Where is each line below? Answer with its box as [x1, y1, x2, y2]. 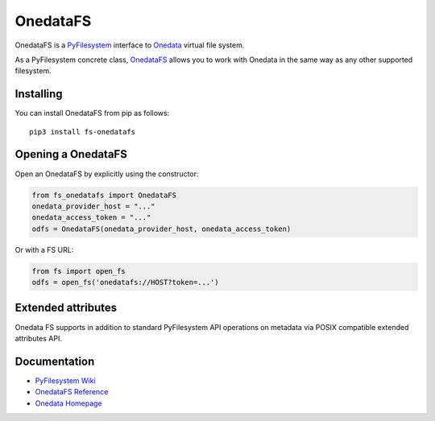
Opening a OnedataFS [14, 147, 128, 161]
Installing [14, 87, 64, 101]
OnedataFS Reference [35, 387, 109, 397]
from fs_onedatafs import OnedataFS [31, 190, 177, 200]
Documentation [14, 354, 95, 368]
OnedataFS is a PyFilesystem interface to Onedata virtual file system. [14, 40, 245, 50]
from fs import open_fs [31, 266, 126, 275]
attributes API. [14, 333, 62, 343]
